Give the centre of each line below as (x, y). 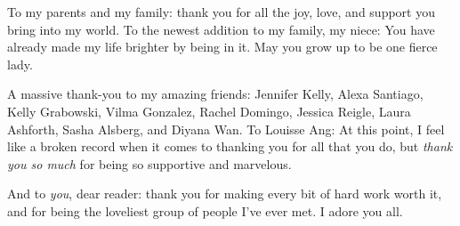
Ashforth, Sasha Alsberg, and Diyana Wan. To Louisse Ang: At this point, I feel (226, 129)
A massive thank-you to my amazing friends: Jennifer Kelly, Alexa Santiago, (215, 94)
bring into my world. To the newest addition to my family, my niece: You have (221, 29)
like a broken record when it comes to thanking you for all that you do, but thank (230, 146)
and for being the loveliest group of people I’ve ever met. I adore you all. (205, 210)
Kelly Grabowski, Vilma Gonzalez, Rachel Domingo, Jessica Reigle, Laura (209, 111)
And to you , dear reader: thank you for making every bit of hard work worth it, (225, 194)
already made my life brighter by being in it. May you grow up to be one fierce (222, 47)
